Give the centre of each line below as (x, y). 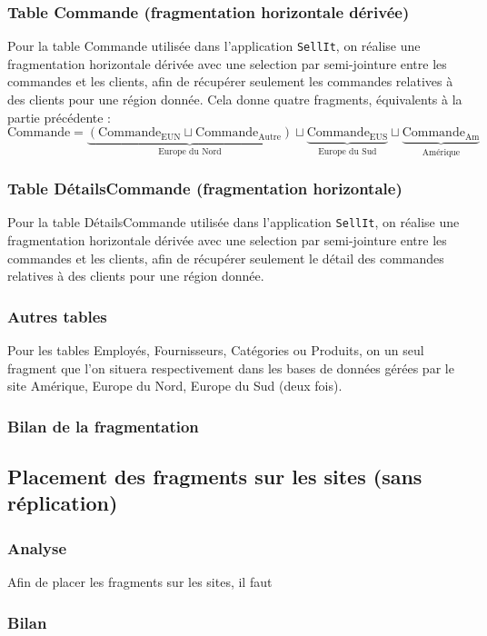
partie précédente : (60, 117)
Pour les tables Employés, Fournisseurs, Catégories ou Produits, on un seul (216, 350)
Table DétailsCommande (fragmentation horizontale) (205, 189)
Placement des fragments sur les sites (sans (215, 477)
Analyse (37, 547)
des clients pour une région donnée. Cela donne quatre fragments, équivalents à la (235, 99)
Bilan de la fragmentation (103, 426)
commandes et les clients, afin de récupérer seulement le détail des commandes (226, 258)
